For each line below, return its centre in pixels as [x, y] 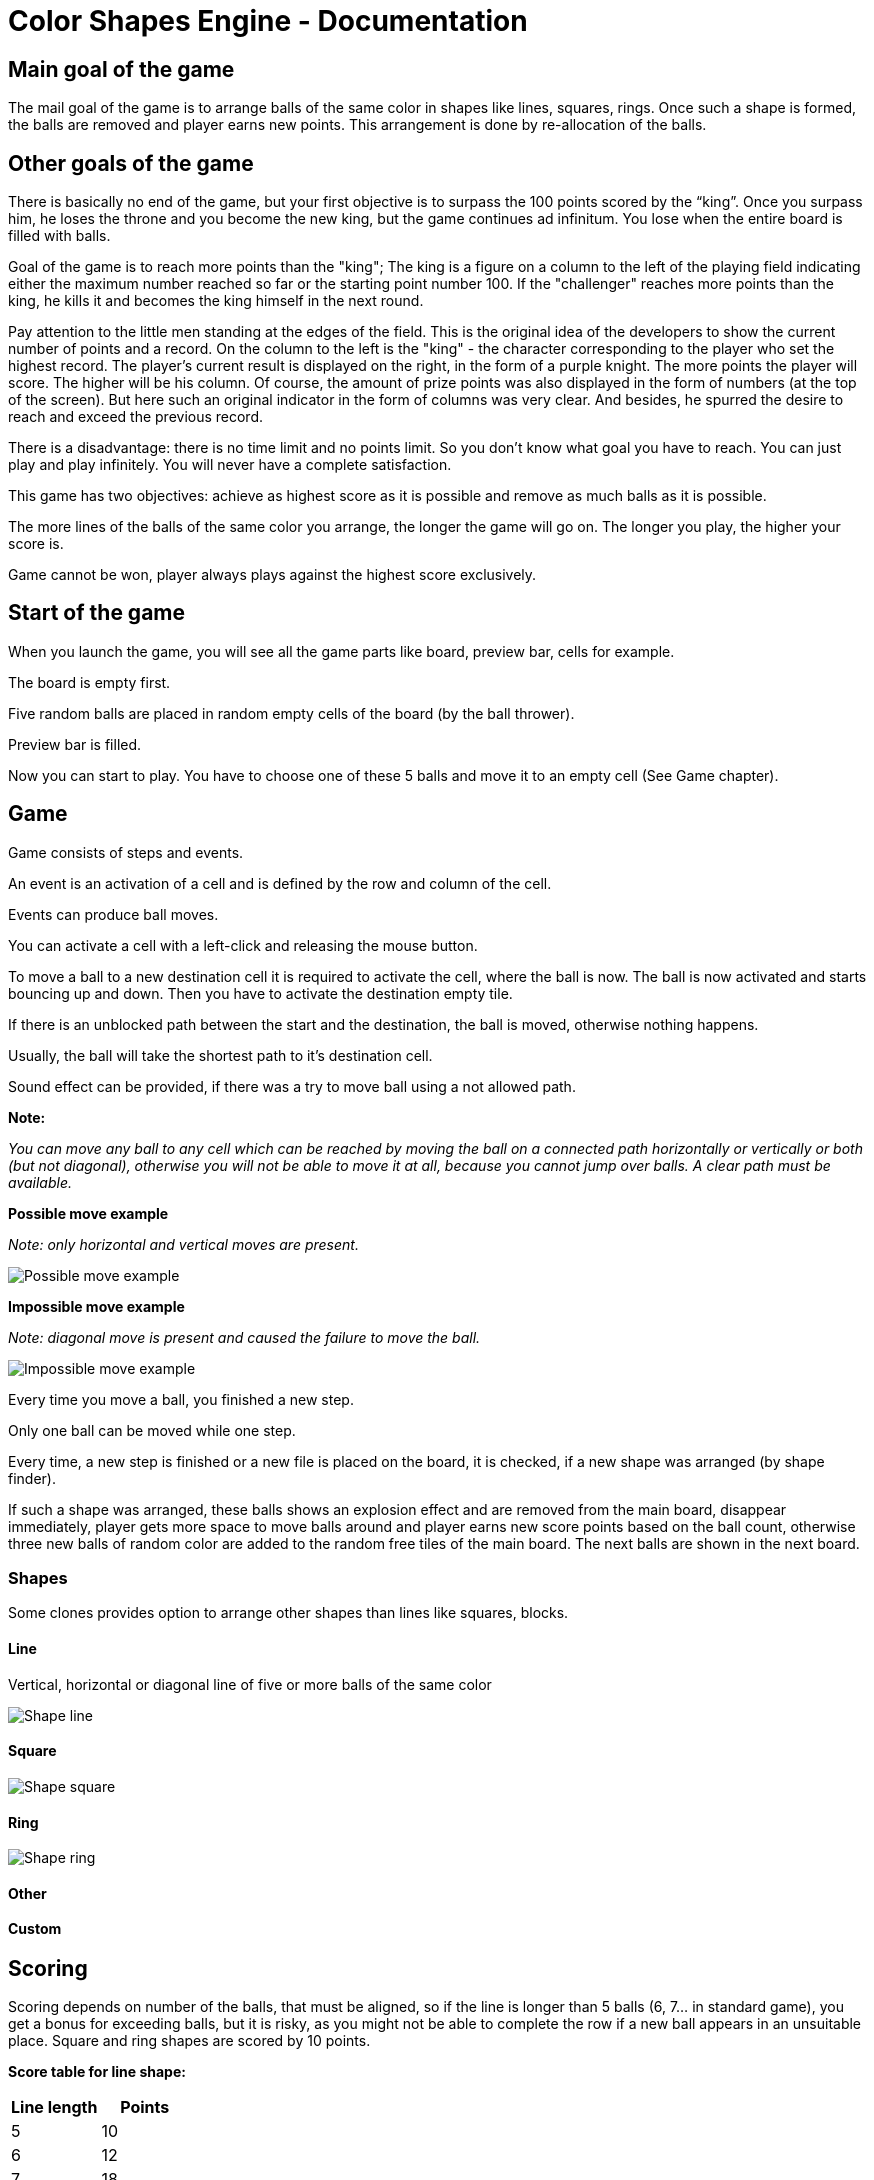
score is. [36, 544]
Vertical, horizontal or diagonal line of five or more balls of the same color [250, 1684]
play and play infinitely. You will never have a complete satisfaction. [230, 465]
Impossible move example [96, 1306]
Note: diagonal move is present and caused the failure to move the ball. [244, 1337]
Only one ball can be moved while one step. [152, 1430]
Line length [54, 2107]
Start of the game [97, 613]
